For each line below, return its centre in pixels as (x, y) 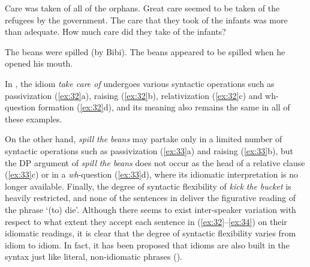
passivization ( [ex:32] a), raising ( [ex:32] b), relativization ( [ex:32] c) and (134, 95)
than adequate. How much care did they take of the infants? (115, 31)
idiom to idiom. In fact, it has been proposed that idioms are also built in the (147, 244)
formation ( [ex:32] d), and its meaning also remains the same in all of (164, 107)
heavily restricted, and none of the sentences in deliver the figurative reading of (150, 198)
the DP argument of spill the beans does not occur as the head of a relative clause (155, 162)
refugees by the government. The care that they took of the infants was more (146, 19)
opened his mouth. (39, 63)
